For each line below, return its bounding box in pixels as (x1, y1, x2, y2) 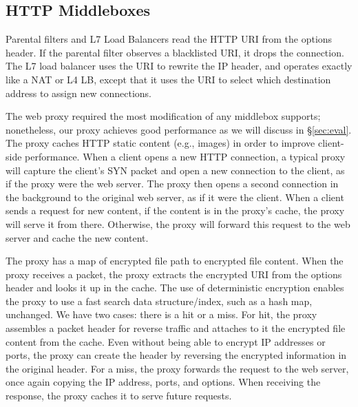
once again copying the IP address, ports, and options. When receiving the (6, 375, 321, 389)
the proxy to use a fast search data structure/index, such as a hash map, (6, 293, 313, 308)
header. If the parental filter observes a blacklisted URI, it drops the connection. (6, 45, 344, 59)
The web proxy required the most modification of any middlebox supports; (6, 109, 321, 123)
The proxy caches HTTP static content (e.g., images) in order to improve (6, 136, 315, 150)
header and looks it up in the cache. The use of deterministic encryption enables (6, 280, 344, 295)
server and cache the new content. (6, 230, 149, 244)
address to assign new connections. (6, 85, 151, 100)
